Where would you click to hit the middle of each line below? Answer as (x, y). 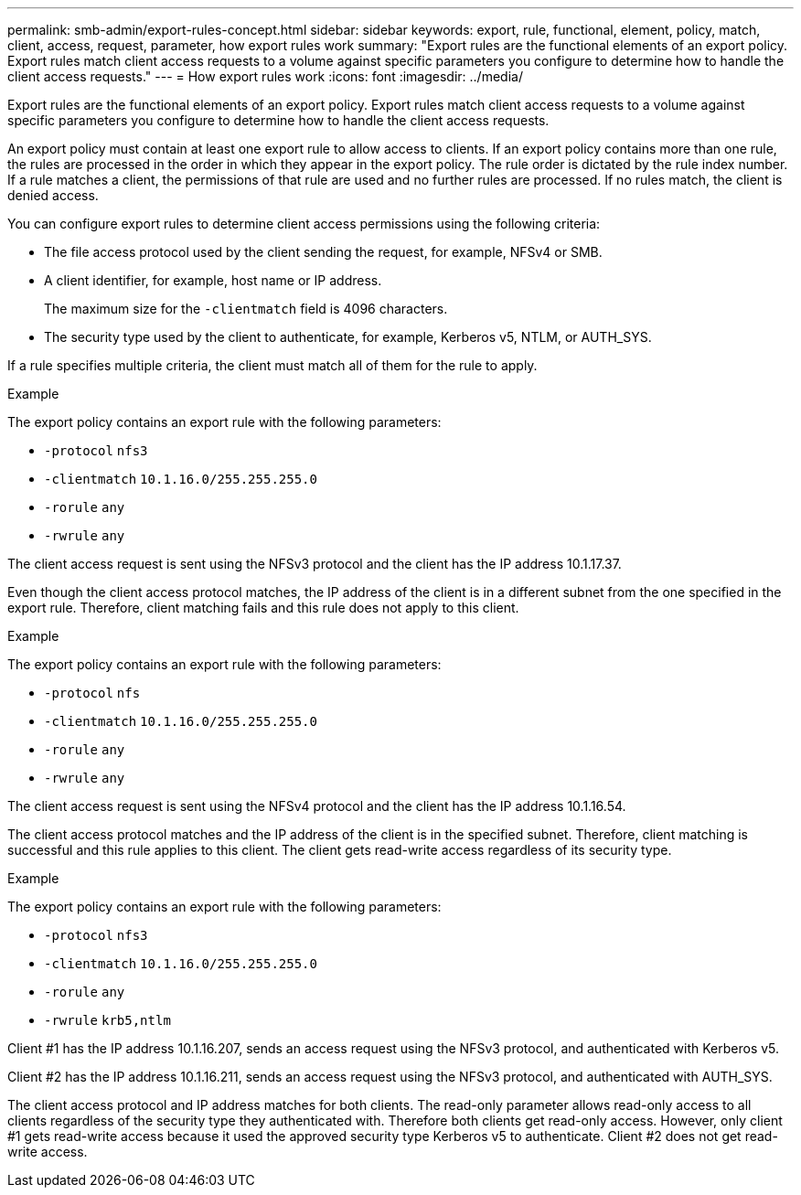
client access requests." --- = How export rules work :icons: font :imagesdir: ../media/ (265, 76)
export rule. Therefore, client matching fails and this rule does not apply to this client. (263, 608)
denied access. (53, 195)
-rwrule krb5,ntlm (107, 1020)
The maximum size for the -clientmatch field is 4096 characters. (246, 309)
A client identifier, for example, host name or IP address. (213, 280)
